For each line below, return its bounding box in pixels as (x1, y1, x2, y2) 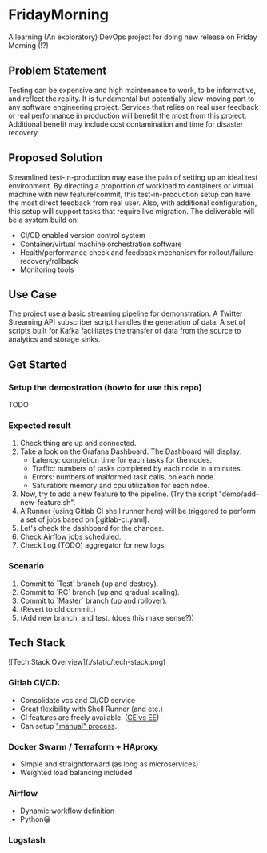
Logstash (8, 835, 46, 846)
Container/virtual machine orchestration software (19, 239, 182, 249)
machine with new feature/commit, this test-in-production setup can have (8, 189, 251, 199)
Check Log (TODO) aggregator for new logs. (19, 540, 166, 550)
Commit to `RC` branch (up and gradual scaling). (19, 587, 180, 596)
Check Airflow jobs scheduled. (19, 532, 122, 542)
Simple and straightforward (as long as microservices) (19, 759, 199, 769)
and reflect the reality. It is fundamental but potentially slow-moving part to (8, 94, 255, 103)
